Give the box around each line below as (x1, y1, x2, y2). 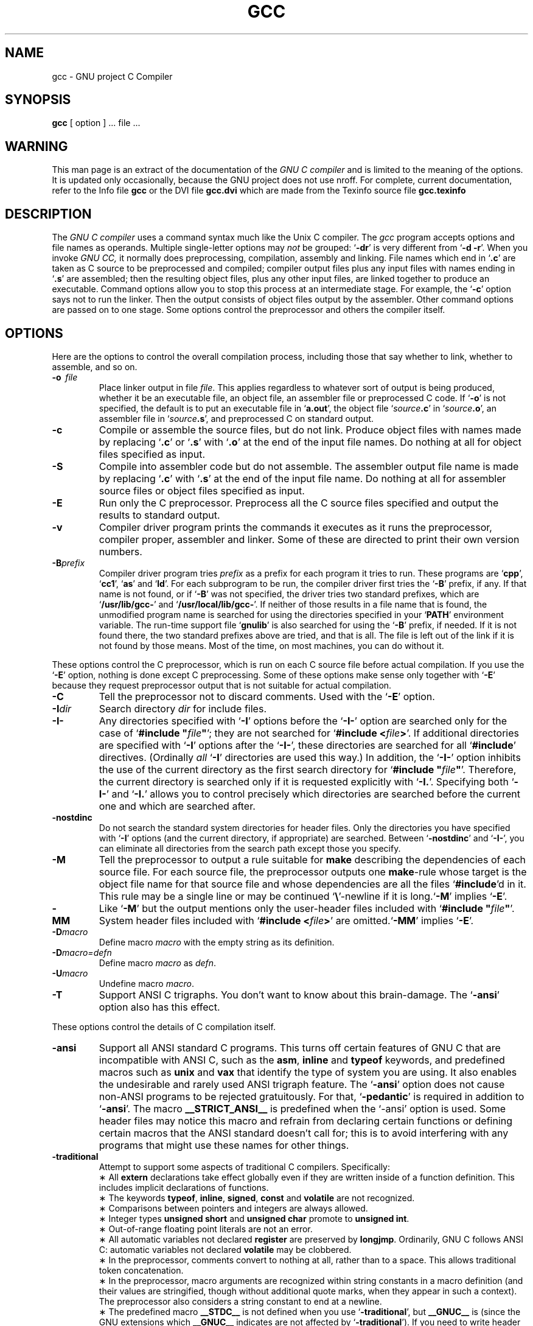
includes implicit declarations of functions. (99, 1182, 269, 1193)
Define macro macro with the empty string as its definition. (99, 936, 335, 947)
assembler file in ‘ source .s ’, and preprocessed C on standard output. (99, 413, 374, 424)
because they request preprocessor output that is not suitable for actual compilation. (52, 679, 392, 690)
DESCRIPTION (5, 206, 92, 222)
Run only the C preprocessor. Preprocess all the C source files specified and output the (99, 496, 499, 509)
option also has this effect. (99, 1000, 220, 1013)
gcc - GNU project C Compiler (52, 71, 173, 82)
